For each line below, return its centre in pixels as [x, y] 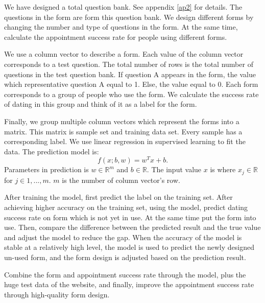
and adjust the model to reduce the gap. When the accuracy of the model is [123, 237]
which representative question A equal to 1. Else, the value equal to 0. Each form [131, 84]
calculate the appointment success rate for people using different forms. [116, 37]
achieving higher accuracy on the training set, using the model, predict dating [126, 207]
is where [223, 169]
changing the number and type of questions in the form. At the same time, [121, 27]
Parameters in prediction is [46, 169]
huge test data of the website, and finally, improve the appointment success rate [129, 284]
